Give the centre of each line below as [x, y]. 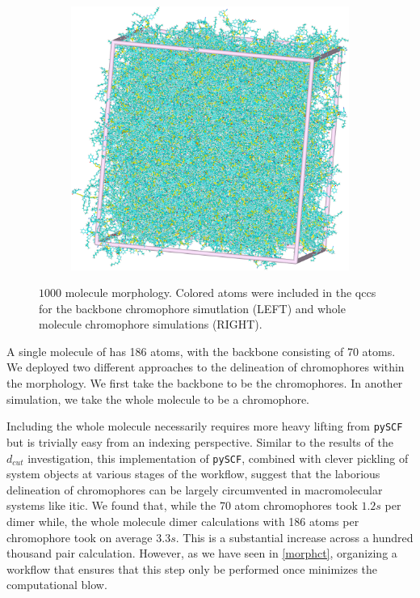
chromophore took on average [80, 537]
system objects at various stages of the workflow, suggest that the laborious [193, 474]
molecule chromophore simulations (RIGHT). [151, 324]
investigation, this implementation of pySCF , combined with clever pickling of [218, 458]
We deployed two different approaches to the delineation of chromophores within [206, 367]
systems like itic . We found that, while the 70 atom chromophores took [182, 505]
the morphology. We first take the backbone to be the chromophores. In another [205, 383]
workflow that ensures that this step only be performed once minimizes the [192, 568]
